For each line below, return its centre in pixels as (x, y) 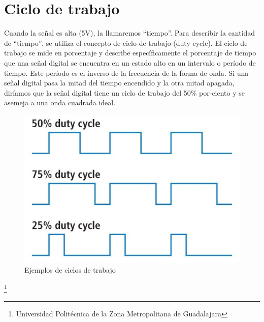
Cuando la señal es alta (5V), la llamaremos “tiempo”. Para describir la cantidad (130, 33)
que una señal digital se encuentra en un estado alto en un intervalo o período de (130, 62)
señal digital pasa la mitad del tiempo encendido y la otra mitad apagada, (119, 83)
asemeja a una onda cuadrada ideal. (60, 103)
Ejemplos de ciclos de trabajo (70, 270)
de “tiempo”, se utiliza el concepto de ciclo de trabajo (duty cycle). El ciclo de (126, 42)
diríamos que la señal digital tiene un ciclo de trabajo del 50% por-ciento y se (124, 92)
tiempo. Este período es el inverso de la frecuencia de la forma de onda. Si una (126, 72)
